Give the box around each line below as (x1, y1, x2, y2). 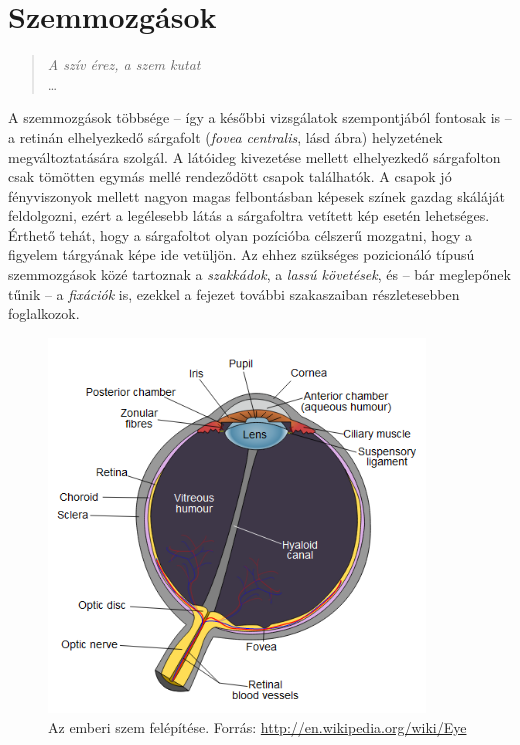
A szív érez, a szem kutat (47, 54, 201, 75)
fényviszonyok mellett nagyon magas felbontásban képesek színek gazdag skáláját (8, 185, 506, 206)
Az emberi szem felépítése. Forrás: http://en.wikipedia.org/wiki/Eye (48, 717, 467, 738)
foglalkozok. (8, 303, 80, 324)
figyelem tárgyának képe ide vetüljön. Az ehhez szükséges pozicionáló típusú (8, 244, 475, 265)
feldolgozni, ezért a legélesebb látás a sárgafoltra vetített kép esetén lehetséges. (8, 205, 490, 226)
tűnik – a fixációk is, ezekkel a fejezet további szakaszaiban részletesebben (8, 283, 460, 304)
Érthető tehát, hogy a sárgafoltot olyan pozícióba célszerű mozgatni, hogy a (8, 224, 473, 245)
